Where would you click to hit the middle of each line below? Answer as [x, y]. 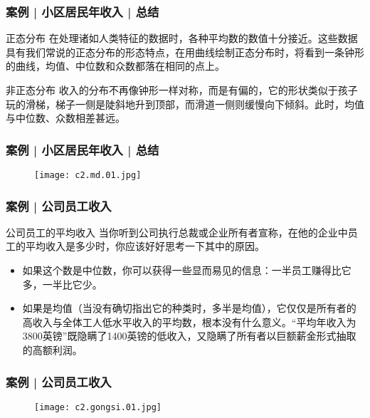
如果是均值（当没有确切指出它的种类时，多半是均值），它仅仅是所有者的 [189, 308]
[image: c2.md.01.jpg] [88, 175]
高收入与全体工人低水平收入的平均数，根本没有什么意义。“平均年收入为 [189, 322]
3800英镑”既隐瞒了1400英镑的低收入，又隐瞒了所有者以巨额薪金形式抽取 [189, 336]
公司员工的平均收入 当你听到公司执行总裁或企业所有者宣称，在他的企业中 [177, 232]
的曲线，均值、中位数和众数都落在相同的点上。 [115, 66]
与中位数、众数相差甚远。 [65, 118]
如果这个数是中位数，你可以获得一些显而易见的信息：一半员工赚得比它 [187, 270]
